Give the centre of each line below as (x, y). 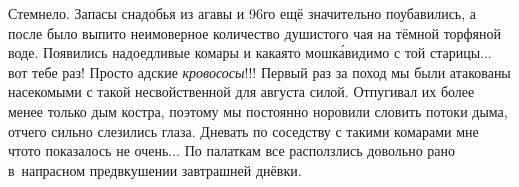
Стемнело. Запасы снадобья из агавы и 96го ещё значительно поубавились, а (242, 13)
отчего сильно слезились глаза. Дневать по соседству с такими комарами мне (243, 130)
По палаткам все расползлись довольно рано (320, 150)
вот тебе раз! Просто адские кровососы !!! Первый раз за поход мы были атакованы (259, 71)
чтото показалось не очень (88, 150)
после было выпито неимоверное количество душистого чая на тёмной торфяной (254, 32)
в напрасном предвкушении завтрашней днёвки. (155, 169)
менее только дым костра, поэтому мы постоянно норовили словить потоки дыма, (258, 110)
